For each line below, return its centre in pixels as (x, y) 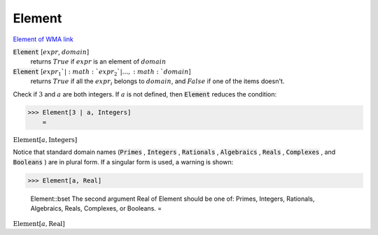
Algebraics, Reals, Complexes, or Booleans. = (96, 208)
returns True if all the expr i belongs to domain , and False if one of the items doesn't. (157, 82)
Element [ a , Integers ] (45, 140)
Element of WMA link (43, 39)
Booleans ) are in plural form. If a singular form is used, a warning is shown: (123, 162)
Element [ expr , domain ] (51, 52)
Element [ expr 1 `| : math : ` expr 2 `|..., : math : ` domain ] (102, 72)
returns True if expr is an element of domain (98, 62)
